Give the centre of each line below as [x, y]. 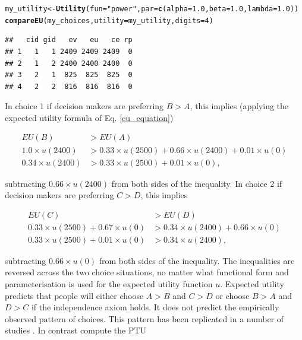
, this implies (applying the [239, 106]
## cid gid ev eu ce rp [69, 40]
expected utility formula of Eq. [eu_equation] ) [89, 117]
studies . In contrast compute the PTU [76, 330]
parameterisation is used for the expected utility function [109, 284]
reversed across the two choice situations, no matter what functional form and [147, 272]
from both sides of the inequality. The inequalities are [197, 260]
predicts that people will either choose [74, 295]
